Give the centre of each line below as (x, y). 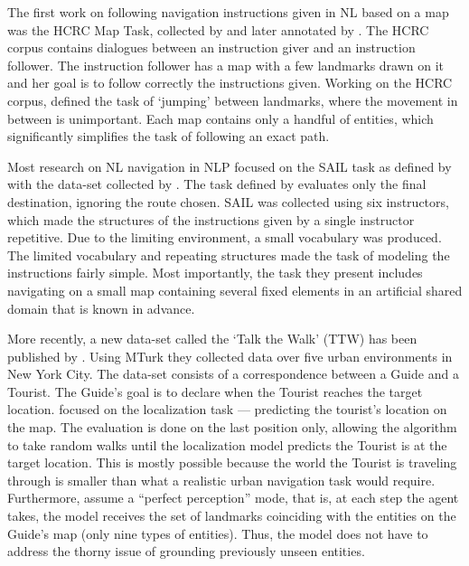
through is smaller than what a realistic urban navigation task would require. (221, 480)
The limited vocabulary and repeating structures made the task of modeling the (229, 255)
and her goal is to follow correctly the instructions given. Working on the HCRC (230, 83)
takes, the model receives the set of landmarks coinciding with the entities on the (232, 516)
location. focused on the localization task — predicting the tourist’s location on (227, 409)
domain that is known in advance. (101, 308)
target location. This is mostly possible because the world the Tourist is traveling (232, 462)
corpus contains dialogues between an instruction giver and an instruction (211, 47)
